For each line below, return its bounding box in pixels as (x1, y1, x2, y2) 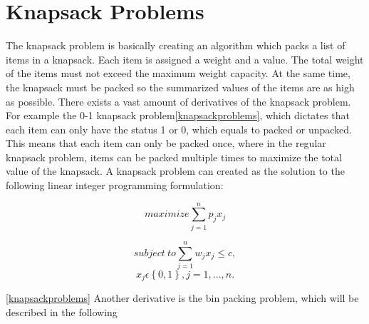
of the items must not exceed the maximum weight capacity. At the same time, (6, 66, 350, 81)
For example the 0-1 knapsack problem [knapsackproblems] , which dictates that (6, 108, 350, 123)
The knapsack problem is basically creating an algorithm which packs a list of (6, 38, 345, 53)
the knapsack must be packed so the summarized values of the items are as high (6, 79, 355, 94)
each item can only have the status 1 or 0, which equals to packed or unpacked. (6, 121, 352, 136)
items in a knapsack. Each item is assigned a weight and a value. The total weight (6, 51, 364, 66)
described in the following (6, 304, 118, 319)
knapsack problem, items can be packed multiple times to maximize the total (6, 149, 342, 164)
